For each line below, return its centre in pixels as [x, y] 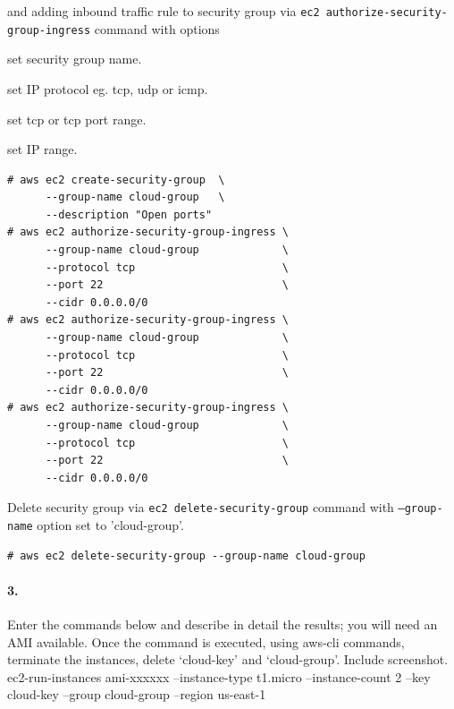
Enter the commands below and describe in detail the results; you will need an [223, 624]
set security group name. [75, 59]
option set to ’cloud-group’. [110, 525]
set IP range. [42, 149]
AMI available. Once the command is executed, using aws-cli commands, [206, 641]
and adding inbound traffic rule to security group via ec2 [164, 11]
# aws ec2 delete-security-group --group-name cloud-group [186, 555]
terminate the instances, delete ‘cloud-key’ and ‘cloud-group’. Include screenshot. [228, 659]
